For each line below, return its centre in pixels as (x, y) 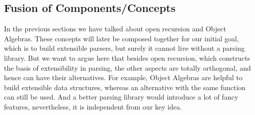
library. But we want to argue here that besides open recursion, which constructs (127, 57)
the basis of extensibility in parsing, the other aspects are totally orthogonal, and (127, 67)
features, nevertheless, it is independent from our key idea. (93, 106)
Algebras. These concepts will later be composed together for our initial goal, (122, 38)
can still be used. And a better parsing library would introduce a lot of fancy (121, 97)
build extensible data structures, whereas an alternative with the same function (125, 87)
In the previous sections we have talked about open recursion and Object (115, 29)
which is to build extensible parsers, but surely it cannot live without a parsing (125, 48)
